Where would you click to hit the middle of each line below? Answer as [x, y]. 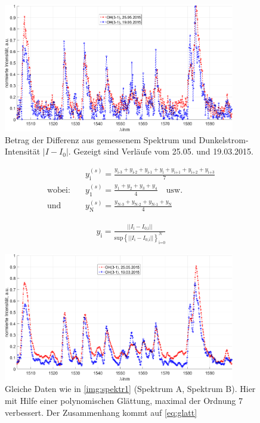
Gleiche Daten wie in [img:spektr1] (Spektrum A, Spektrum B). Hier [130, 389]
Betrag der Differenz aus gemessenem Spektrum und [100, 139]
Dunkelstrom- [224, 139]
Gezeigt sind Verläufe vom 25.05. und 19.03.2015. [163, 151]
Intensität [23, 151]
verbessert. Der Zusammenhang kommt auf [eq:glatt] [101, 412]
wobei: [58, 190]
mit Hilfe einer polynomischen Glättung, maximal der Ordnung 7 [124, 400]
